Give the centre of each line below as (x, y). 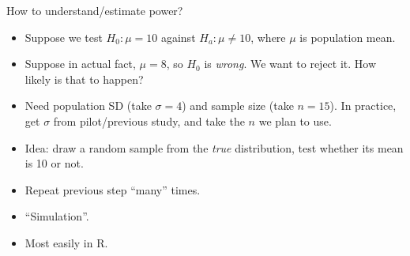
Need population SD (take (88, 105)
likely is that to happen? (84, 79)
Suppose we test (64, 37)
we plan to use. (295, 120)
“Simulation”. (57, 216)
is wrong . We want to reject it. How (290, 64)
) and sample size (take (238, 105)
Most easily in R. (66, 242)
